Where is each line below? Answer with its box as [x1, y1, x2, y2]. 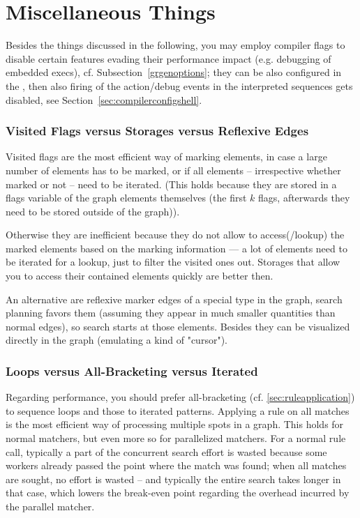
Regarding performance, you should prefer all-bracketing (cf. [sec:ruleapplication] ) [6, 390, 355, 404]
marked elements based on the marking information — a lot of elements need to [6, 241, 347, 255]
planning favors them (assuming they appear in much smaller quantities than [6, 305, 336, 320]
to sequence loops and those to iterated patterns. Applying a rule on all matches [6, 403, 350, 418]
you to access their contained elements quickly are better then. [6, 268, 273, 283]
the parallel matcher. [6, 499, 95, 513]
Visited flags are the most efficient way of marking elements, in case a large [6, 149, 327, 164]
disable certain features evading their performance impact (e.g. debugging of [6, 51, 331, 66]
